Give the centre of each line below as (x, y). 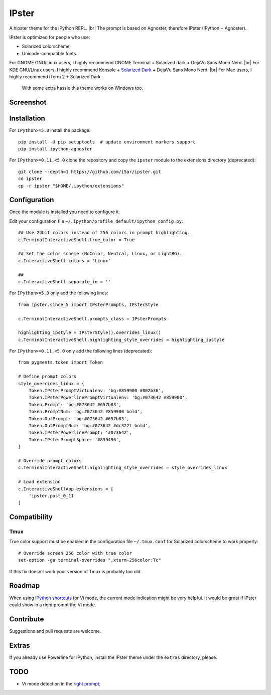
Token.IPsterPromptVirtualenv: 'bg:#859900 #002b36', (96, 391)
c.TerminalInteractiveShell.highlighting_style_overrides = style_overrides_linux (123, 468)
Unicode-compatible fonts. (50, 53)
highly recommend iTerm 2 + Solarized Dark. (56, 76)
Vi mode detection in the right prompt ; (61, 683)
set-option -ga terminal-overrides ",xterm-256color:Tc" (90, 560)
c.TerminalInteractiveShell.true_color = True (77, 240)
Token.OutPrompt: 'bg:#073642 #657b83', (79, 418)
